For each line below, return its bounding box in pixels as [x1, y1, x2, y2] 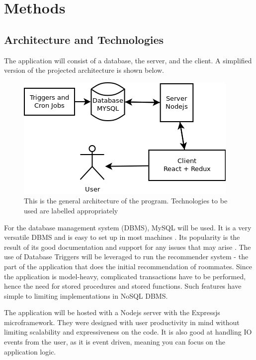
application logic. [4, 346, 56, 357]
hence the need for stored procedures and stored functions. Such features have [4, 281, 242, 291]
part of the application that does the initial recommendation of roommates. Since [4, 261, 252, 271]
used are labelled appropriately [24, 205, 118, 215]
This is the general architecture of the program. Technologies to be [24, 195, 228, 206]
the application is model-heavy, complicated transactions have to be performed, [4, 271, 246, 281]
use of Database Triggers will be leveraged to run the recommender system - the [4, 251, 249, 262]
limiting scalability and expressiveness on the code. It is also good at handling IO [4, 327, 252, 337]
